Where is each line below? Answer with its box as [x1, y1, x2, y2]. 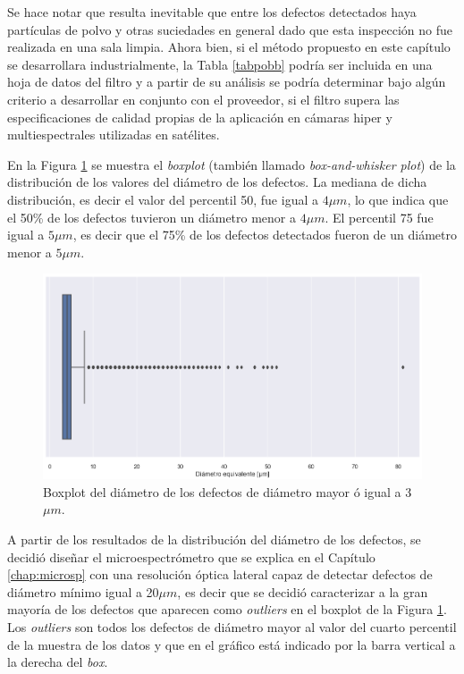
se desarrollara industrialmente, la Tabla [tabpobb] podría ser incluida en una [7, 55, 433, 73]
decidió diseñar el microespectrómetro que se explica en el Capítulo [7, 547, 375, 566]
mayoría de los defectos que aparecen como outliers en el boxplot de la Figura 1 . [7, 600, 447, 619]
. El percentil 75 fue [325, 207, 434, 226]
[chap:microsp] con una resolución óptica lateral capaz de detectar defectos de [7, 565, 433, 584]
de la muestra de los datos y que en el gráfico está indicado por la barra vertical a [7, 635, 456, 653]
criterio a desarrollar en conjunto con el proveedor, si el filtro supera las [7, 89, 400, 108]
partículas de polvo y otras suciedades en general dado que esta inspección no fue [7, 20, 452, 38]
